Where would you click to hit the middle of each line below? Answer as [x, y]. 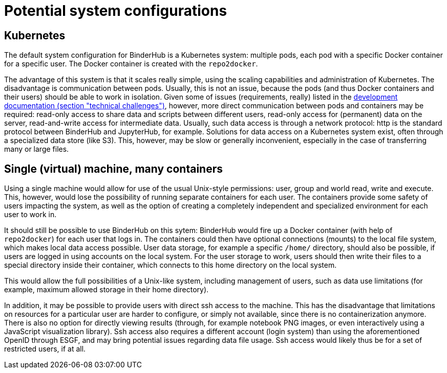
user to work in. [30, 215]
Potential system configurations [116, 11]
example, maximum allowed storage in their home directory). [107, 290]
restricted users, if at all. [45, 349]
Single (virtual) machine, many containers [114, 169]
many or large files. [37, 149]
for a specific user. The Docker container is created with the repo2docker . [131, 64]
